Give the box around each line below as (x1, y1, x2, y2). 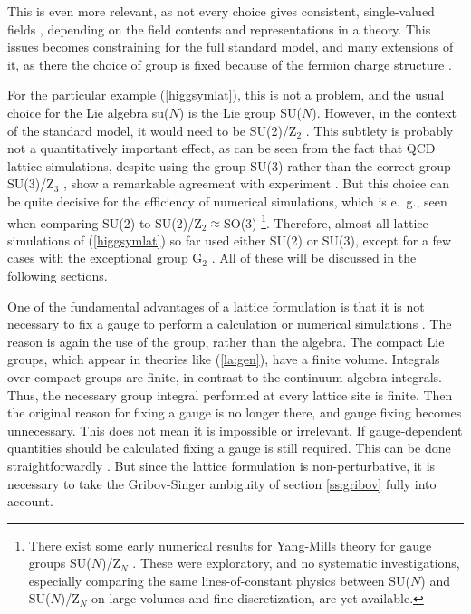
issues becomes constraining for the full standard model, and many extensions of (7, 37, 454, 56)
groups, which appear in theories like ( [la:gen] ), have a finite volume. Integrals (7, 350, 440, 369)
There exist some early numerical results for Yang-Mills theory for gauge (28, 535, 432, 554)
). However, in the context (312, 102, 457, 121)
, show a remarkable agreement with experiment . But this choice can (63, 174, 450, 193)
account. (7, 492, 53, 511)
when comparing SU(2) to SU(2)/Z (7, 213, 202, 232)
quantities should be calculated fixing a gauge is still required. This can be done (7, 438, 451, 457)
